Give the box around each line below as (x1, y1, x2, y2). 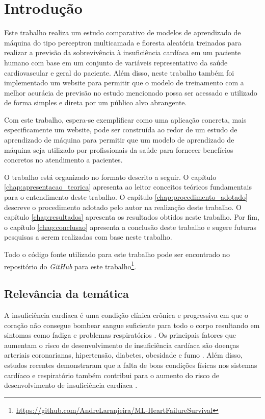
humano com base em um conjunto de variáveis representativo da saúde (4, 57, 228, 67)
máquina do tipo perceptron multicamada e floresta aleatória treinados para (4, 37, 242, 48)
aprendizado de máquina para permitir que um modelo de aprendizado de (4, 134, 234, 145)
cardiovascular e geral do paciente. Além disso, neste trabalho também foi (4, 67, 234, 78)
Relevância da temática (4, 286, 129, 301)
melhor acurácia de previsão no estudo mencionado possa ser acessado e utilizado (4, 87, 257, 98)
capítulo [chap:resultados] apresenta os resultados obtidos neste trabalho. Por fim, (4, 212, 259, 222)
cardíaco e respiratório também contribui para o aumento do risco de (4, 369, 219, 380)
